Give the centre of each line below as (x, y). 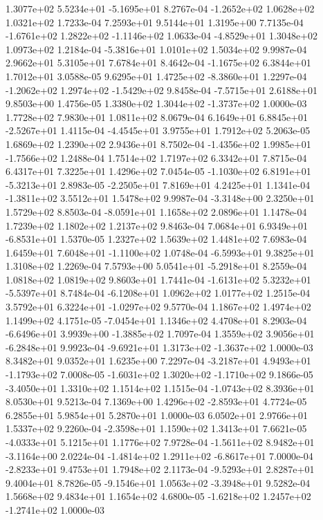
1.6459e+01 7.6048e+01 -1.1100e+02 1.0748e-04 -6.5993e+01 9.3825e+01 (160, 252)
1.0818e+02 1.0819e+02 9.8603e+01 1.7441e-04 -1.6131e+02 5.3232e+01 (158, 279)
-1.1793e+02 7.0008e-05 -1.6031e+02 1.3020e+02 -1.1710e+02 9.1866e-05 (159, 374)
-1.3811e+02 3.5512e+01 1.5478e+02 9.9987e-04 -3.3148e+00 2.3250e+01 (160, 198)
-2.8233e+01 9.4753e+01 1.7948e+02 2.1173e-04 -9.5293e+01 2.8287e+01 (160, 469)
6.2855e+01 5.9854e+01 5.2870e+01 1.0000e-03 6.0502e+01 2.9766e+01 (157, 415)
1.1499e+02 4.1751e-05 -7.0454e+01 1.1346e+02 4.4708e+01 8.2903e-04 (156, 320)
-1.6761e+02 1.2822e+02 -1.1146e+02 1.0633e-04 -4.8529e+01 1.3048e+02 (162, 36)
